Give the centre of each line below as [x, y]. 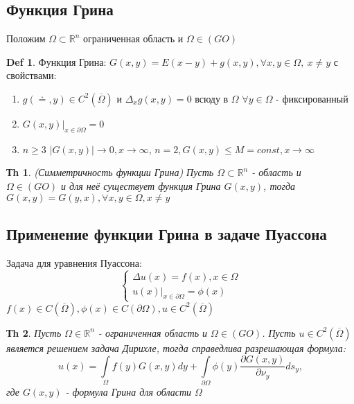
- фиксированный [312, 98]
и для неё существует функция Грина [141, 185]
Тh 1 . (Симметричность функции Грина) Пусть [110, 172]
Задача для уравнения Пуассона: [74, 262]
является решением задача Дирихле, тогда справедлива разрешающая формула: [176, 348]
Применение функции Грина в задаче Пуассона [167, 233]
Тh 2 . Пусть [34, 332]
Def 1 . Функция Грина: [56, 61]
